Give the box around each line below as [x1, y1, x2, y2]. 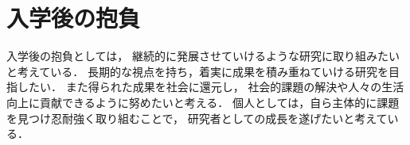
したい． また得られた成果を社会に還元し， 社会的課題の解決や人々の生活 [17, 78, 404, 95]
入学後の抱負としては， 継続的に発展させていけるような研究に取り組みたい [6, 48, 400, 64]
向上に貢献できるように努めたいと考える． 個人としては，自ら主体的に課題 [6, 93, 400, 110]
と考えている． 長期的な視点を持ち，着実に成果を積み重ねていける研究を [6, 63, 389, 79]
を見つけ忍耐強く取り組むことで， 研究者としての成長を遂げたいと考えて [6, 109, 388, 126]
